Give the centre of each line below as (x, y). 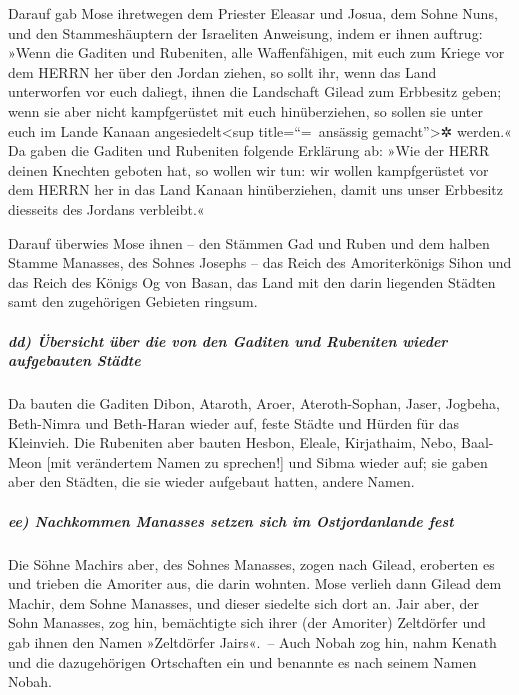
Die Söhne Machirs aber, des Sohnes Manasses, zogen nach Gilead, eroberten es (251, 563)
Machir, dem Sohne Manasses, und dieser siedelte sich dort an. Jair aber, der (244, 602)
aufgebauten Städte (74, 360)
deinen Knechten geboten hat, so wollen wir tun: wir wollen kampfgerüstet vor (248, 169)
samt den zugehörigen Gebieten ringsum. (133, 301)
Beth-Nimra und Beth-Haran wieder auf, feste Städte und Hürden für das (234, 422)
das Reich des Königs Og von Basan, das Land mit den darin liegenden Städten (252, 281)
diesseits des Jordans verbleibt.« (106, 208)
